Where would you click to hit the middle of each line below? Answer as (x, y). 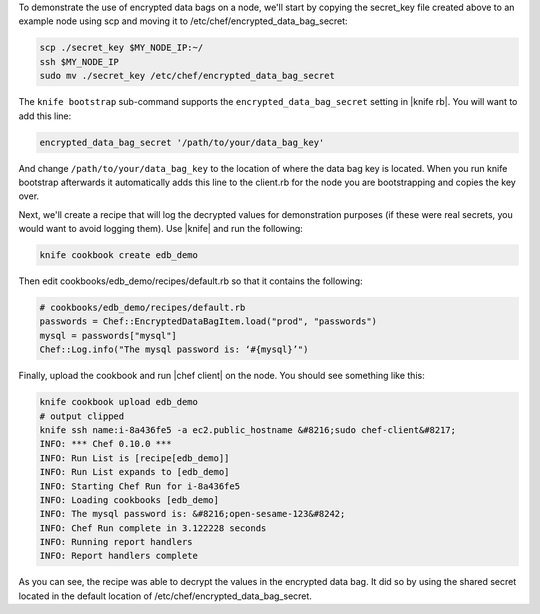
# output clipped (82, 416)
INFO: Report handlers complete (119, 556)
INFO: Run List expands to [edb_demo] (134, 472)
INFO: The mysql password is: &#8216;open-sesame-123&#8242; (192, 514)
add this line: (45, 116)
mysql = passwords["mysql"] (108, 335)
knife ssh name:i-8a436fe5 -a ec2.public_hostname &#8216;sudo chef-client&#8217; (248, 429)
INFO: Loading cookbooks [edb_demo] (129, 499)
